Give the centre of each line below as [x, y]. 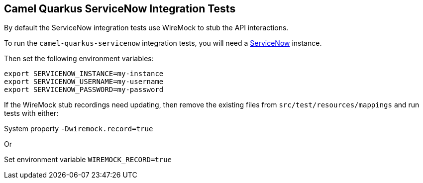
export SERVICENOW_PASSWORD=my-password [84, 90]
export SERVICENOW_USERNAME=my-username [84, 82]
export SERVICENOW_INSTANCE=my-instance [84, 74]
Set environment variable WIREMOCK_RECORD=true [88, 160]
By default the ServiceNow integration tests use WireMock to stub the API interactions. [146, 28]
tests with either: [31, 113]
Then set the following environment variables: [79, 59]
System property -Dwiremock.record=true [79, 129]
